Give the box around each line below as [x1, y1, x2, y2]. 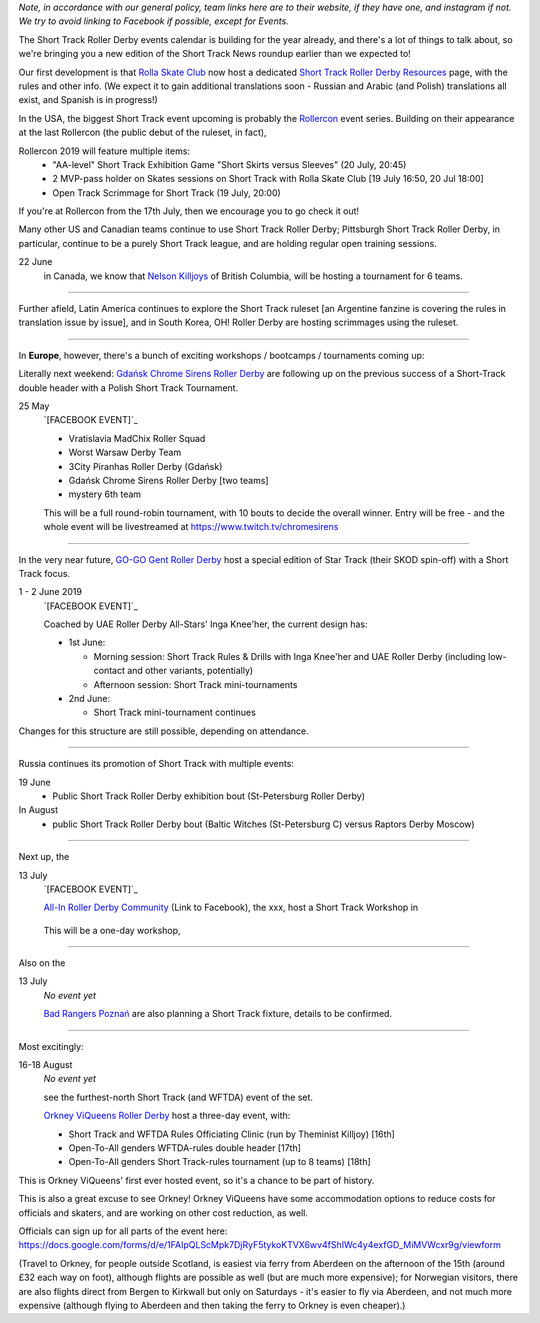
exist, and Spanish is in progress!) [18, 94, 159, 106]
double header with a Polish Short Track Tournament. [18, 381, 239, 394]
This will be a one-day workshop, [43, 924, 181, 936]
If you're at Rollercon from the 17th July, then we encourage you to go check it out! [18, 205, 360, 217]
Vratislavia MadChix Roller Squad [68, 432, 206, 444]
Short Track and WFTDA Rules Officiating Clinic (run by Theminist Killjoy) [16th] [68, 1128, 395, 1140]
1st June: [68, 636, 106, 649]
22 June [18, 256, 53, 268]
